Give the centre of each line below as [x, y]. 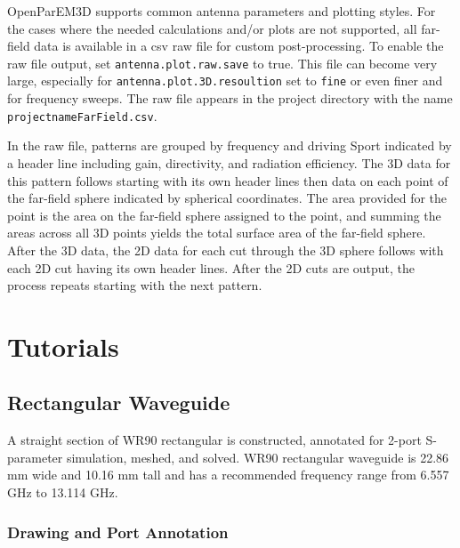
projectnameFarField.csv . [82, 115]
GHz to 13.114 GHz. [63, 492]
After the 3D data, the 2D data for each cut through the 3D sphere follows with [226, 250]
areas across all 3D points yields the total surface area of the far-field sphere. [217, 233]
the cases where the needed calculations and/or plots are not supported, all [212, 28]
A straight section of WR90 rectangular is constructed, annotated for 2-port [214, 440]
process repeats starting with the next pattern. [135, 285]
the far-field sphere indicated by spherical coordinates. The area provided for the [227, 198]
